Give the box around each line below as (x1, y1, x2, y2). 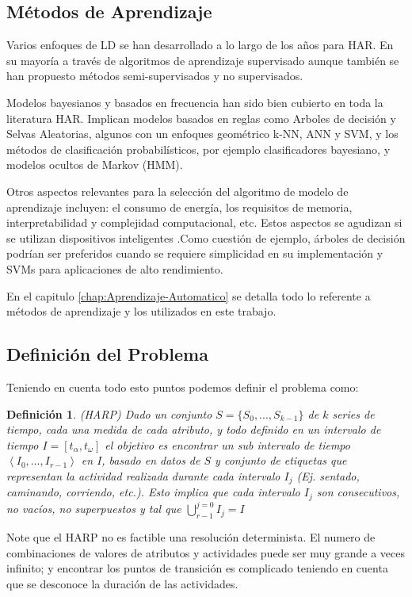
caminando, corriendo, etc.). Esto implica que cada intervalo (6, 484, 300, 500)
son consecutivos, (316, 484, 400, 500)
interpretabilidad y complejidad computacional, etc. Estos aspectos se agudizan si (6, 214, 402, 231)
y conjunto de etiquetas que (215, 452, 347, 469)
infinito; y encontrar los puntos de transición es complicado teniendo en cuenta (6, 560, 388, 576)
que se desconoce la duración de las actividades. (6, 575, 238, 591)
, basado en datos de (101, 452, 200, 469)
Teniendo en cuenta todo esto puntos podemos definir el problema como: (6, 378, 359, 395)
